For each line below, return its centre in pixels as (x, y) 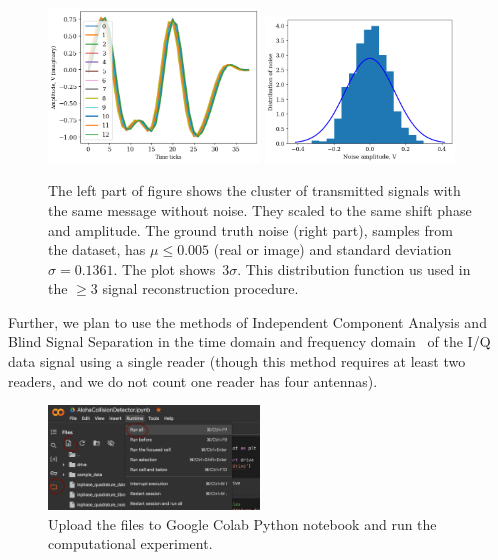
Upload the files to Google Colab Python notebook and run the (242, 523)
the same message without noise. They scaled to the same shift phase (260, 209)
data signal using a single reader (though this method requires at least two (237, 361)
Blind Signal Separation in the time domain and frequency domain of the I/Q (249, 341)
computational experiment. (130, 543)
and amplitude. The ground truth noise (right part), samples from (250, 229)
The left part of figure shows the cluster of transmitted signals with (254, 190)
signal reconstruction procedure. (200, 288)
